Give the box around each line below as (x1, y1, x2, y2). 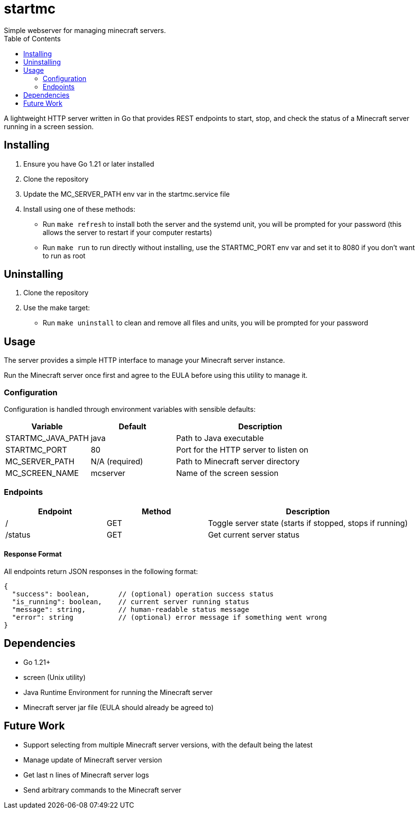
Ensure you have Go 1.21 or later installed (23, 159, 154, 168)
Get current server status (208, 529, 300, 540)
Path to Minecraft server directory (176, 457, 300, 467)
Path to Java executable (176, 433, 264, 443)
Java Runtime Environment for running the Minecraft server (23, 688, 213, 696)
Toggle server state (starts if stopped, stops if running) (208, 518, 408, 528)
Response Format (4, 550, 62, 559)
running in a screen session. (4, 122, 94, 131)
